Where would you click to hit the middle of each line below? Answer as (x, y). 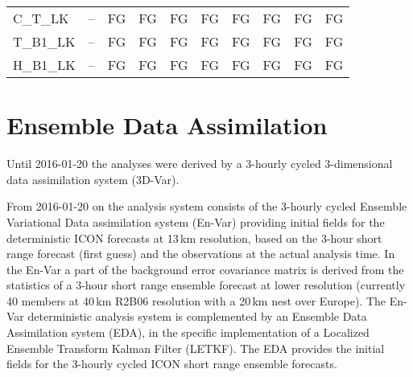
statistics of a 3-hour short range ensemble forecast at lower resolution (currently (206, 285)
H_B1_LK (44, 65)
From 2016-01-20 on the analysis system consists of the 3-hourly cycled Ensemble (207, 206)
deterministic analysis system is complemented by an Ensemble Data (197, 316)
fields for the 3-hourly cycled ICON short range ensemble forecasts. (172, 364)
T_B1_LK (44, 41)
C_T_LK (41, 18)
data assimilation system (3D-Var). (93, 179)
